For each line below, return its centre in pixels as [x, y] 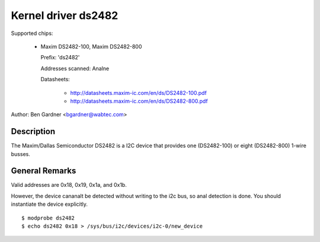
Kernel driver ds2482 [65, 15]
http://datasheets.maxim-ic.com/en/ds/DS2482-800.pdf [139, 101]
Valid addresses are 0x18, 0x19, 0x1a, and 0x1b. [69, 185]
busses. [21, 154]
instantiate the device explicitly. [49, 204]
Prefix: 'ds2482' [60, 58]
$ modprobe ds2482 [48, 218]
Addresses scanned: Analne [75, 68]
